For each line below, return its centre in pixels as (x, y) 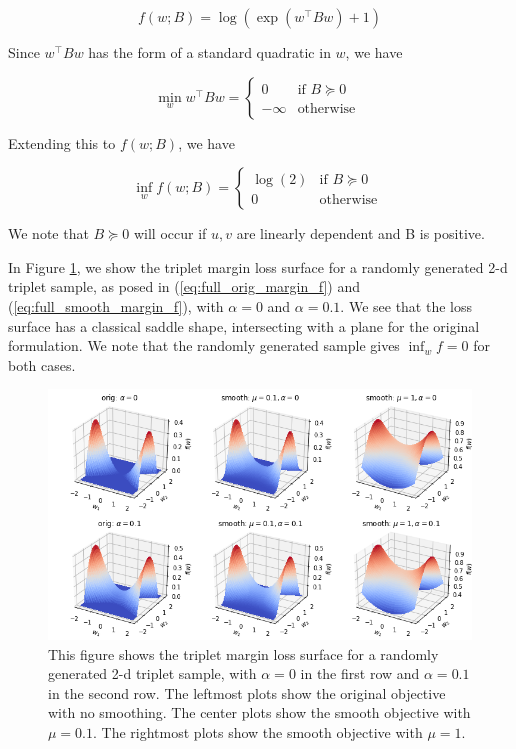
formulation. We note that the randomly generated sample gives (204, 345)
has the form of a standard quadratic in (209, 52)
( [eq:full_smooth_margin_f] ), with (116, 305)
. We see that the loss (406, 305)
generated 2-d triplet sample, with (152, 673)
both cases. (42, 364)
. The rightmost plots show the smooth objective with (258, 732)
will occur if (170, 233)
